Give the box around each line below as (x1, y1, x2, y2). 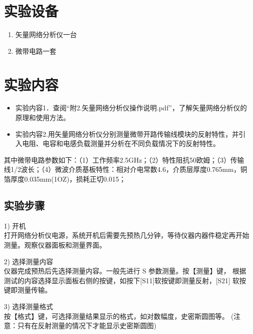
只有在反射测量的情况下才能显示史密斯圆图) (17, 320, 157, 331)
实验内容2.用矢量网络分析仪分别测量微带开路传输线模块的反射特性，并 (15, 128, 239, 139)
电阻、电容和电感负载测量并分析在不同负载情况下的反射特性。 (22, 138, 220, 148)
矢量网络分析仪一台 (15, 29, 77, 40)
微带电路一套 (15, 45, 56, 56)
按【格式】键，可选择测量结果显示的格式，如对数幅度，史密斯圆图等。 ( (4, 311, 234, 321)
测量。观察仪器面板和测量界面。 (4, 239, 106, 250)
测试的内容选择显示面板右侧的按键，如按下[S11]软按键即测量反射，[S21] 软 (4, 275, 239, 285)
